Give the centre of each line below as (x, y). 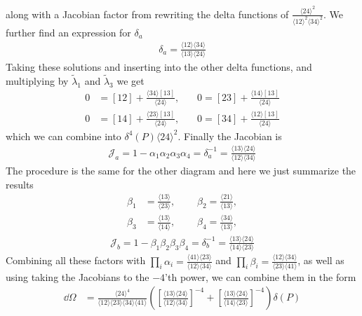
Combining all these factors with (76, 260)
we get (130, 80)
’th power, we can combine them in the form (261, 276)
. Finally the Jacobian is (230, 136)
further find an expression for (68, 32)
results (20, 184)
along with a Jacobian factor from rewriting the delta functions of (147, 14)
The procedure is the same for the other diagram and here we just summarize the (181, 171)
